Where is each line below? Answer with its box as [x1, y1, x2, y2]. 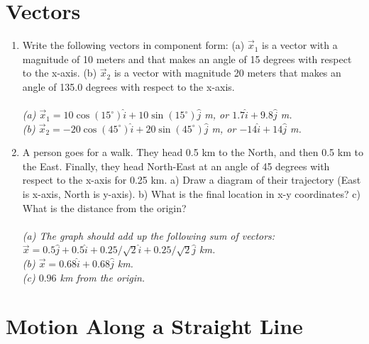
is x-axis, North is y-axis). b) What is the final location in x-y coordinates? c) [22, 187, 360, 201]
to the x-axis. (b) [22, 65, 97, 80]
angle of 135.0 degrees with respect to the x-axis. [22, 79, 235, 94]
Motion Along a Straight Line [6, 311, 303, 340]
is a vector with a [262, 38, 338, 52]
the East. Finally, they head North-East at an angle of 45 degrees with [22, 158, 330, 173]
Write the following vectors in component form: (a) [22, 38, 245, 52]
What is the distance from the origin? [22, 200, 187, 215]
